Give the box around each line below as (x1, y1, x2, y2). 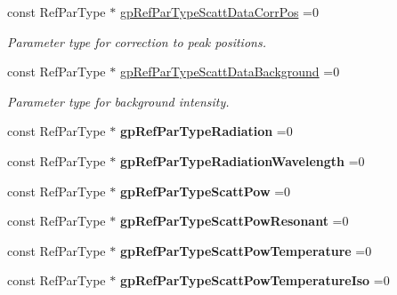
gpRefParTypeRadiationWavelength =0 (119, 151, 365, 170)
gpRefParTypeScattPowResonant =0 (119, 211, 349, 230)
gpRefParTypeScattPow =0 (119, 181, 291, 200)
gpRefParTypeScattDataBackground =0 (119, 62, 340, 81)
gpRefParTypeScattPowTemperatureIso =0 (119, 271, 390, 290)
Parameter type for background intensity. (7, 92, 230, 110)
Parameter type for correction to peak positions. (7, 32, 266, 51)
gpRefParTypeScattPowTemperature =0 (119, 241, 372, 259)
